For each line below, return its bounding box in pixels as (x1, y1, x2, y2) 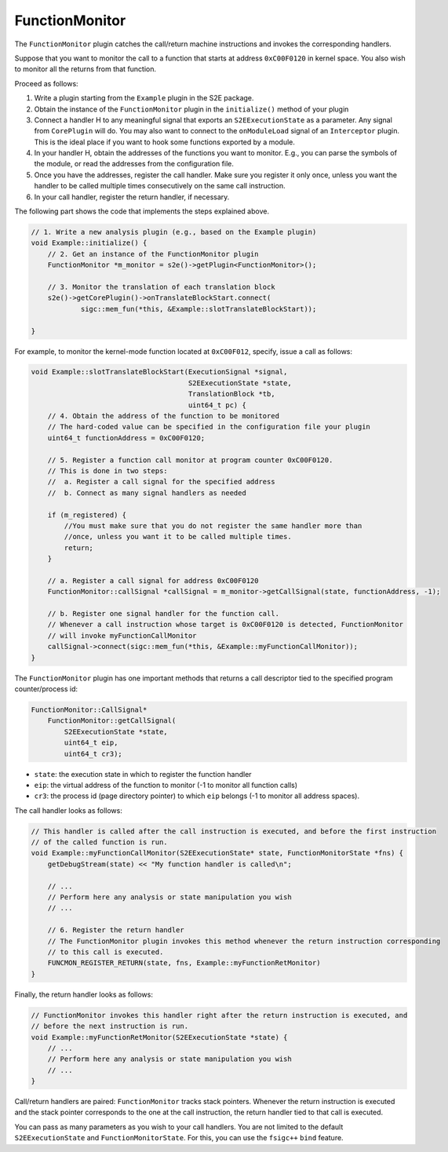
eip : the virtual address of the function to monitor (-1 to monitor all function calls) (34, 780, 298, 789)
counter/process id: (14, 684, 78, 694)
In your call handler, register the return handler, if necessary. (34, 192, 230, 202)
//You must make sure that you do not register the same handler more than (64, 521, 362, 530)
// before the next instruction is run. (31, 1022, 188, 1031)
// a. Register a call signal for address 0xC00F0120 (47, 576, 259, 585)
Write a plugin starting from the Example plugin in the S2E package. (34, 93, 254, 103)
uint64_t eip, (64, 738, 118, 747)
